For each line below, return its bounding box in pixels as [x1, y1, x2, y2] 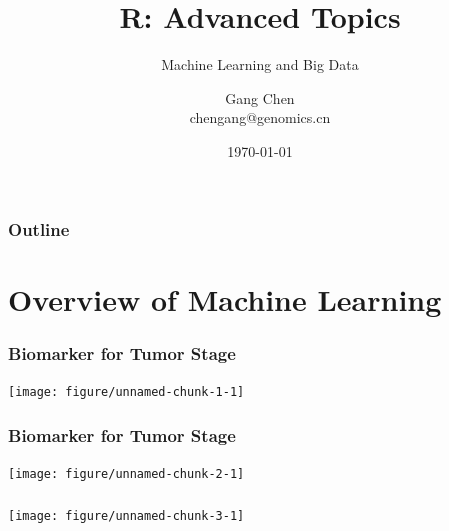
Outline [8, 216, 70, 241]
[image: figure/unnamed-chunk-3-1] [8, 509, 245, 524]
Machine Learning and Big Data [161, 54, 359, 75]
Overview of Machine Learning [8, 278, 442, 319]
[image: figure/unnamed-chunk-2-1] [8, 466, 245, 481]
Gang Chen [225, 87, 295, 108]
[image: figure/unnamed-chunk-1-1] [8, 385, 245, 400]
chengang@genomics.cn [189, 107, 331, 128]
